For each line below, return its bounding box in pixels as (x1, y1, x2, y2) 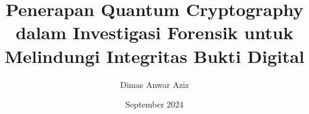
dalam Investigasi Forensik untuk (16, 20, 293, 45)
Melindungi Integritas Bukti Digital (4, 43, 305, 68)
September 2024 (125, 98, 184, 110)
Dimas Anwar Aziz (120, 78, 189, 90)
